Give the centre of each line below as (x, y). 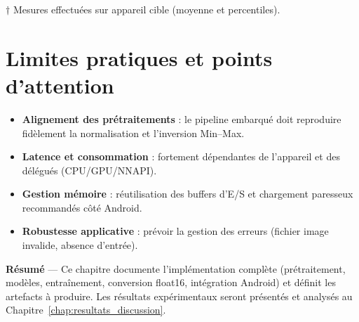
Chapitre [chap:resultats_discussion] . (86, 310)
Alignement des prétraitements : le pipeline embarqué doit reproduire (182, 118)
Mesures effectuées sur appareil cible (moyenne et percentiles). (147, 9)
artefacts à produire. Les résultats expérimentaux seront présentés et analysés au (179, 296)
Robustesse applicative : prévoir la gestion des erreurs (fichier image (175, 231)
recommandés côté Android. (82, 207)
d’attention (60, 85)
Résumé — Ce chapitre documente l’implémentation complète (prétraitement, (176, 268)
